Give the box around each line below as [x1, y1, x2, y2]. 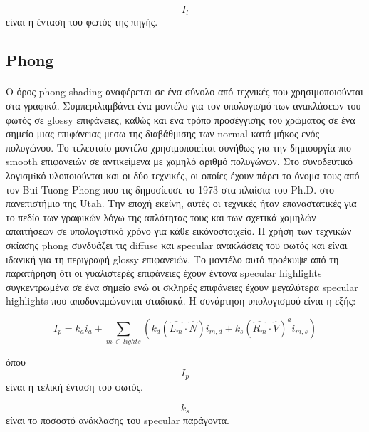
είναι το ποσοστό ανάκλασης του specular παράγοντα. [6, 413, 229, 428]
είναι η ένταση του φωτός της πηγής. [6, 14, 158, 29]
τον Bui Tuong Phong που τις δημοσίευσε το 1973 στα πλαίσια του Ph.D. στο [6, 181, 334, 196]
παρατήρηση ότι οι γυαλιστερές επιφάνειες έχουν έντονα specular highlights [6, 265, 322, 280]
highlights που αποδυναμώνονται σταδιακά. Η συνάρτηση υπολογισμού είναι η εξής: [6, 293, 356, 308]
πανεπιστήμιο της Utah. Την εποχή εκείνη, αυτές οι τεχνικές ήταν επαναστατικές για [6, 196, 357, 211]
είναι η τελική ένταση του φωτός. [6, 379, 143, 394]
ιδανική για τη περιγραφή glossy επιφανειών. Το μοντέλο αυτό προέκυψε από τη [6, 251, 339, 266]
